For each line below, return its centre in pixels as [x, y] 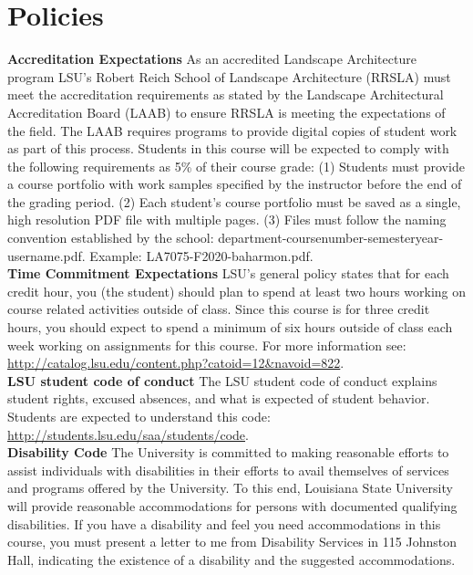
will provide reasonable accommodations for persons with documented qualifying [232, 505]
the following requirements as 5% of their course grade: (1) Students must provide [236, 166]
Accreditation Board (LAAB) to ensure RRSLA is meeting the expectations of [226, 112]
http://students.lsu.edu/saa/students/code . [128, 434]
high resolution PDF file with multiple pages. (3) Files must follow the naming [227, 220]
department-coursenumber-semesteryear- [331, 238]
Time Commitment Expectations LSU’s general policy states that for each [228, 273]
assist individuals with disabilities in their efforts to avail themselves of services [228, 470]
